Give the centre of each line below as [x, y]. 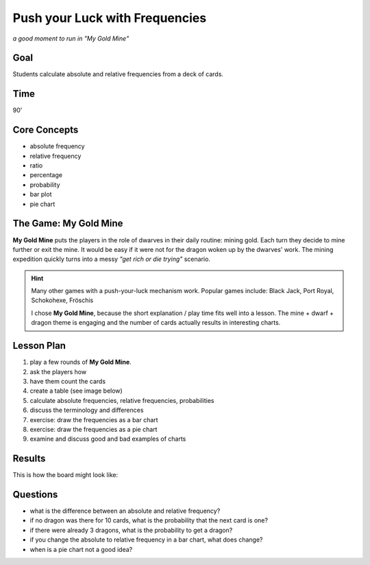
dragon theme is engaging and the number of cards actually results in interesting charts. [156, 323]
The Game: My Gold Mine [68, 223]
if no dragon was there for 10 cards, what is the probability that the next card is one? [149, 520]
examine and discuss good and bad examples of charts [108, 439]
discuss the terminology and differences [87, 410]
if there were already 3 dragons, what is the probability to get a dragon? [131, 530]
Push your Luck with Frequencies [110, 18]
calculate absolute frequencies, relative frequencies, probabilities [122, 400]
